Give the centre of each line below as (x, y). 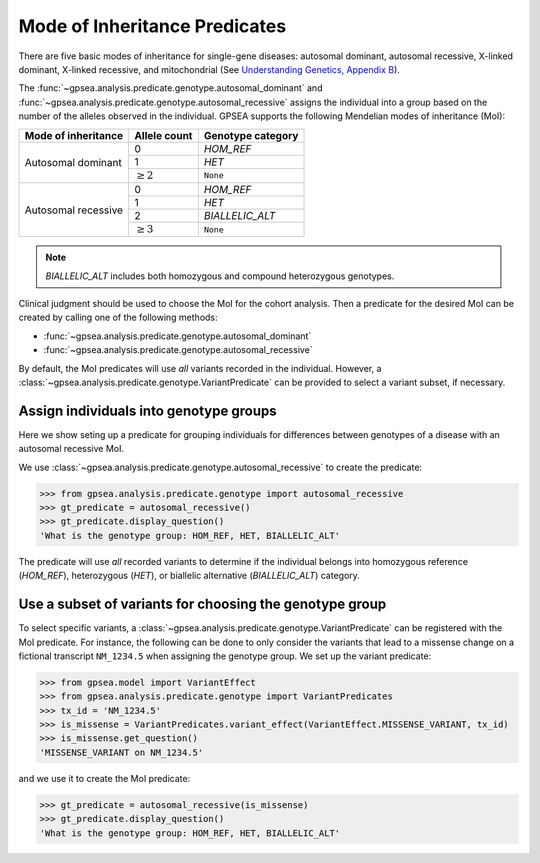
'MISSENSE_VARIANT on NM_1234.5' (121, 752)
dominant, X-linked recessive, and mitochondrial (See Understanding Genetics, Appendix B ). (209, 69)
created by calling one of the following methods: (118, 317)
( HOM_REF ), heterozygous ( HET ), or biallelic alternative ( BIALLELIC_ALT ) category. (189, 576)
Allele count (163, 135)
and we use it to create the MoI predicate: (104, 778)
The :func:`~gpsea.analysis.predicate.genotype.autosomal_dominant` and (170, 88)
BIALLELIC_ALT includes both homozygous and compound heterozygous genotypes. (220, 276)
